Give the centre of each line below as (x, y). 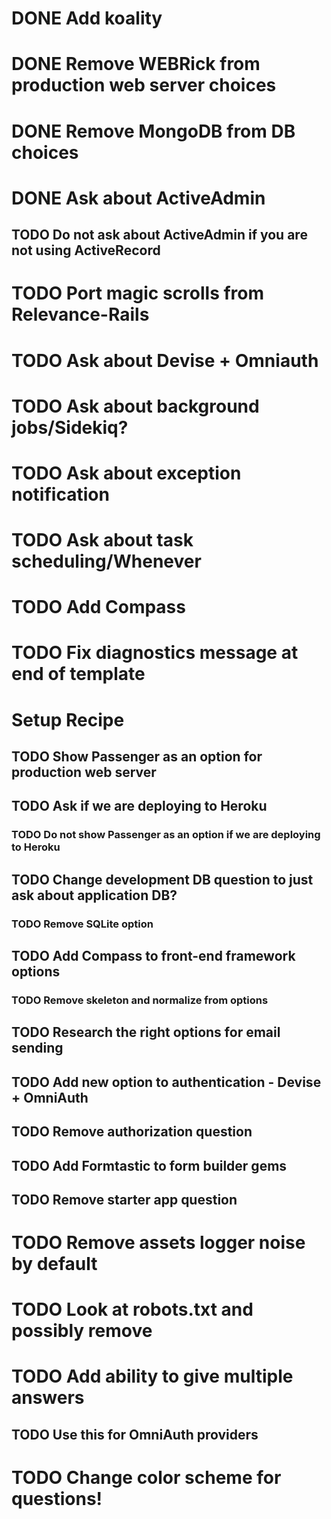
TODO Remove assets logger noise (158, 1243)
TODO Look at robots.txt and (132, 1309)
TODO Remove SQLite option (82, 924)
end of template (78, 674)
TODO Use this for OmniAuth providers (135, 1434)
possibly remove (82, 1331)
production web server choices (144, 85)
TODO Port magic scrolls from (138, 293)
